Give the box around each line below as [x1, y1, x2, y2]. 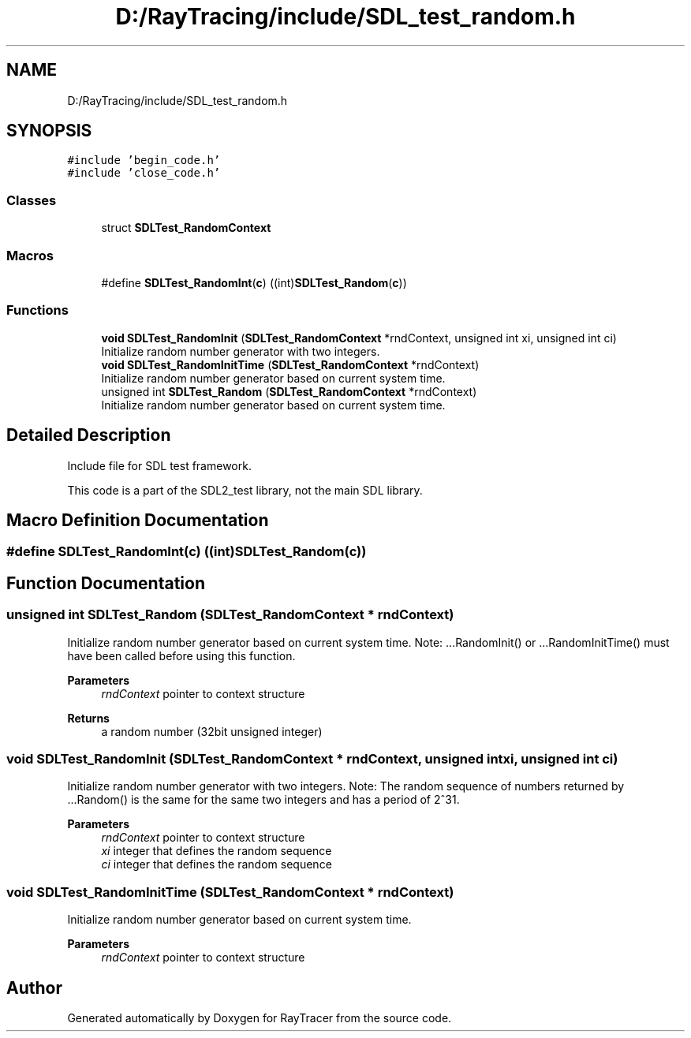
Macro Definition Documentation [6, 510, 269, 530]
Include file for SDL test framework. [67, 458, 252, 472]
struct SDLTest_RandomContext [101, 221, 271, 235]
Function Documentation [6, 573, 205, 593]
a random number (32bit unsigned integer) [101, 724, 323, 738]
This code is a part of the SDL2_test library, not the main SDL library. [67, 483, 423, 497]
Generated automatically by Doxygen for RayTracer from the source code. [67, 1010, 452, 1025]
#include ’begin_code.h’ [67, 154, 221, 167]
